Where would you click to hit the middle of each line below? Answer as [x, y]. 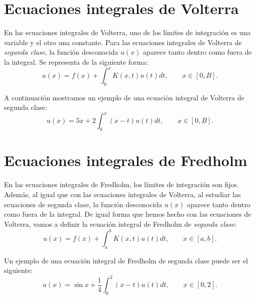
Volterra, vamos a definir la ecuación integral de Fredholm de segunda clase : [120, 223]
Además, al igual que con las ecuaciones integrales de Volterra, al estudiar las [122, 194]
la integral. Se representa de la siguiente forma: [76, 61]
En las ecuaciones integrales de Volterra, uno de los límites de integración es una [127, 32]
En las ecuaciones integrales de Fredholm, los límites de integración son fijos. [121, 184]
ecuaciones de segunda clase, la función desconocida [83, 204]
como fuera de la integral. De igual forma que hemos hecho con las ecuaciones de [128, 214]
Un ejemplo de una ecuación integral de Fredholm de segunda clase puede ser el [126, 260]
